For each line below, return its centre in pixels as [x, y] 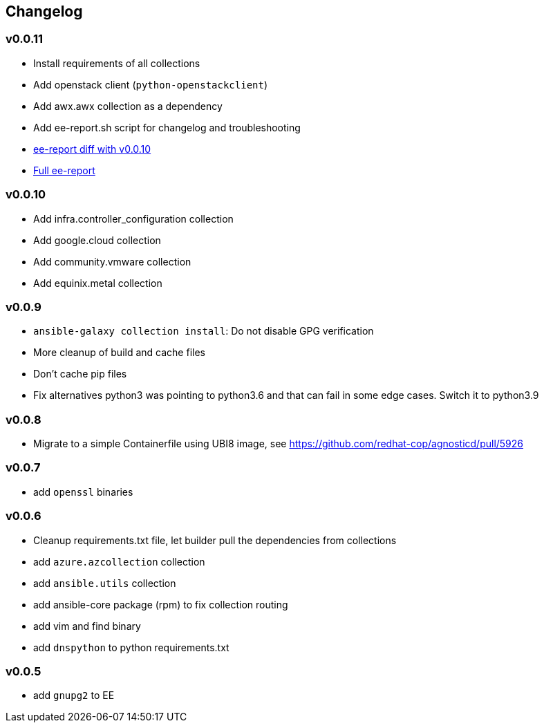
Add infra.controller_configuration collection [133, 218]
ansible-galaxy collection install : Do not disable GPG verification [204, 331]
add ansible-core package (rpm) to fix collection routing [161, 604]
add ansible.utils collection [105, 583]
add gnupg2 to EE [74, 696]
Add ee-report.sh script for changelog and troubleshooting [167, 127]
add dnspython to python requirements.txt [131, 647]
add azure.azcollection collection [119, 561]
